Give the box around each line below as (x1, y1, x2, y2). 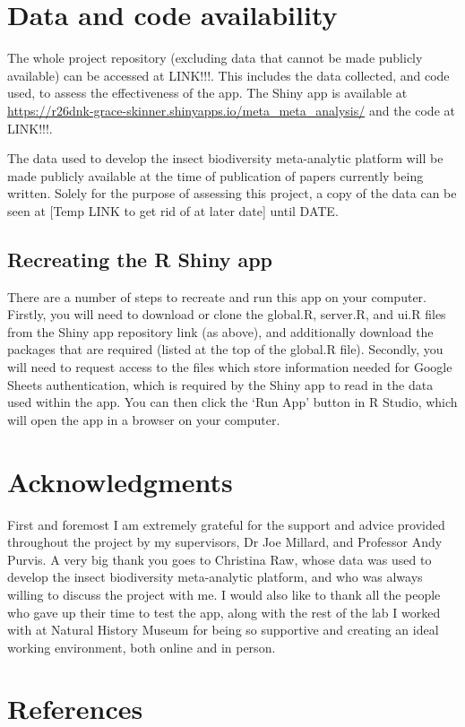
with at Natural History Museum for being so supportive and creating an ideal (7, 620, 439, 639)
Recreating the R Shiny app (7, 245, 273, 273)
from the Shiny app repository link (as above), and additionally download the (7, 322, 434, 341)
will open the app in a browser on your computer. (7, 410, 280, 428)
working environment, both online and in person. (7, 637, 276, 656)
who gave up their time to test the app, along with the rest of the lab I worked (7, 602, 441, 621)
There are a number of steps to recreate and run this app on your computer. (7, 287, 426, 306)
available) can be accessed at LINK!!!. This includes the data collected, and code (7, 65, 450, 84)
